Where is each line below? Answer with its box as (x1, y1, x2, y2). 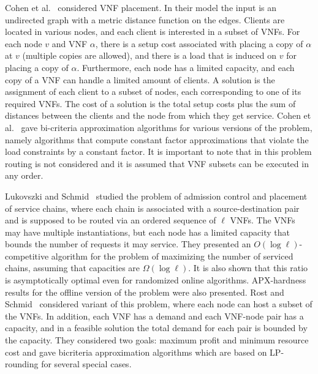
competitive (5, 249, 49, 262)
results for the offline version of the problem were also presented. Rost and (5, 285, 284, 298)
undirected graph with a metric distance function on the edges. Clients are (5, 13, 285, 26)
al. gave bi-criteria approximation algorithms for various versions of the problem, (5, 121, 312, 133)
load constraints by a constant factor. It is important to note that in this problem (5, 145, 312, 158)
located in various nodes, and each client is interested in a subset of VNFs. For (5, 25, 300, 38)
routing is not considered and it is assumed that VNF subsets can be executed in (5, 157, 309, 170)
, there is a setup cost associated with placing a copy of (95, 37, 303, 50)
